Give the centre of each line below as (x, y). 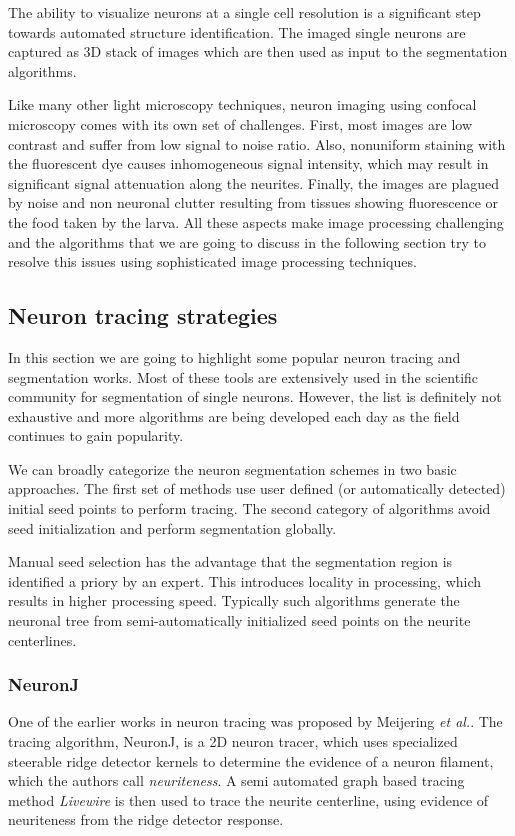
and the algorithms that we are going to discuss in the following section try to (247, 241)
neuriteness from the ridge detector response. (146, 819)
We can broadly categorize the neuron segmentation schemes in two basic (232, 468)
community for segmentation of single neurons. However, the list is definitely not (255, 396)
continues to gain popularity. (96, 435)
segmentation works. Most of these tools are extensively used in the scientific (243, 376)
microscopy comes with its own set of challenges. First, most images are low (240, 123)
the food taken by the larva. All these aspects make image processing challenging (256, 221)
